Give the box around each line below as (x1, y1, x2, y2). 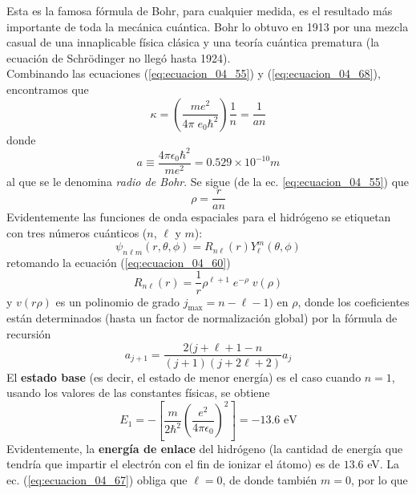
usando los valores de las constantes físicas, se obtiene (6, 384, 270, 401)
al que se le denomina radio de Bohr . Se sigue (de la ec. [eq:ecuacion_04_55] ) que (6, 172, 410, 189)
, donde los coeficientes (297, 293, 410, 310)
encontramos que (6, 80, 89, 97)
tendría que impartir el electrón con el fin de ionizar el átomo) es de (6, 456, 340, 472)
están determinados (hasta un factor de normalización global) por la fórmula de (6, 310, 398, 326)
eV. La (367, 456, 400, 472)
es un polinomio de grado (55, 293, 180, 310)
